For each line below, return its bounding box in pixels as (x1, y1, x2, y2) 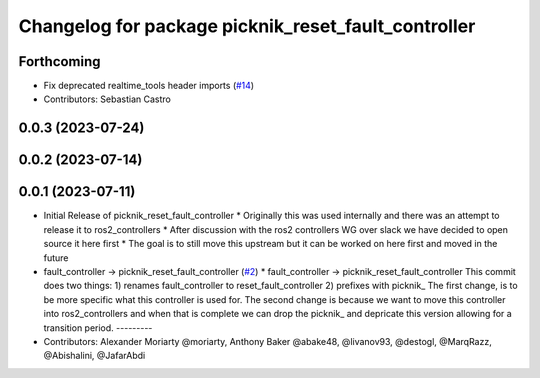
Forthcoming (18, 53, 101, 70)
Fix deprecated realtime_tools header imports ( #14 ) (43, 80, 255, 92)
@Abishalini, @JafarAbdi (43, 350, 146, 362)
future (43, 251, 69, 264)
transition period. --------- (43, 321, 153, 334)
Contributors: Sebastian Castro (43, 93, 172, 105)
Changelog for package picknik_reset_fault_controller (18, 15, 476, 37)
